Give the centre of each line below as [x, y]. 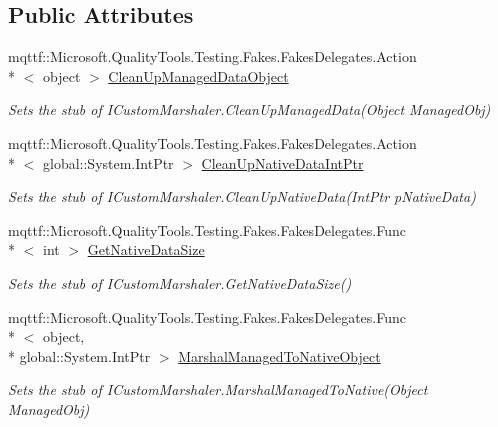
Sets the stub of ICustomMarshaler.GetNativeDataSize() [180, 282]
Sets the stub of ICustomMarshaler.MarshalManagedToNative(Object [218, 389]
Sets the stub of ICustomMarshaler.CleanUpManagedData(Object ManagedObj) [249, 109]
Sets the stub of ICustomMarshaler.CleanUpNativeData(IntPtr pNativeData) [242, 196]
